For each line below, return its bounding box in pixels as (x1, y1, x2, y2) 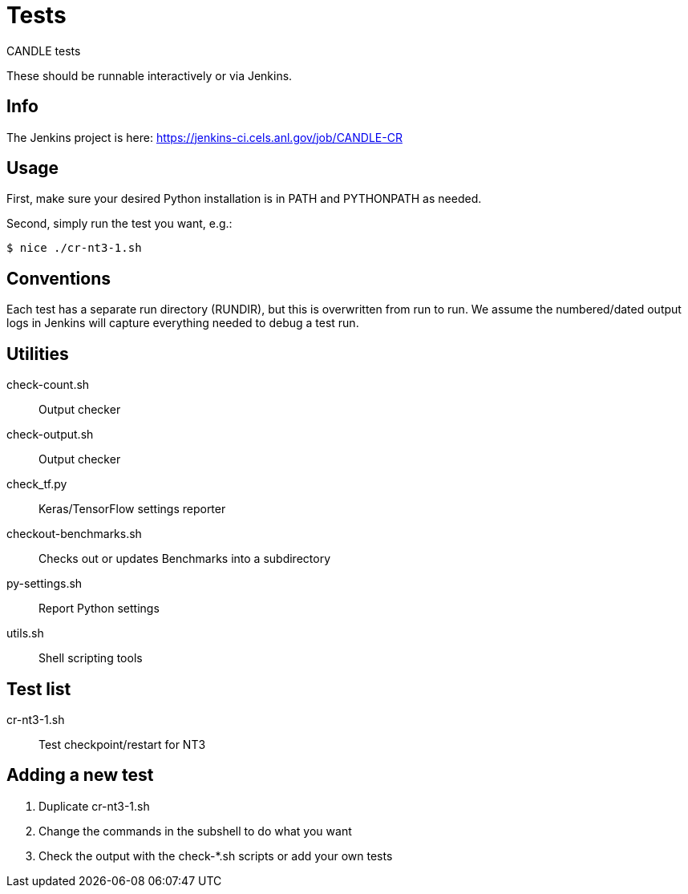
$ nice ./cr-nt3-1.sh (6, 241, 142, 255)
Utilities (6, 343, 69, 364)
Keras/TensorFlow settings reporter (38, 502, 226, 516)
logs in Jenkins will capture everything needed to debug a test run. (6, 316, 359, 330)
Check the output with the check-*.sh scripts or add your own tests (38, 848, 393, 863)
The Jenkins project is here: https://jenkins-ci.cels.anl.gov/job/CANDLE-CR (6, 130, 403, 144)
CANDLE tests (6, 43, 81, 58)
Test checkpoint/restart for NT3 (38, 737, 206, 751)
